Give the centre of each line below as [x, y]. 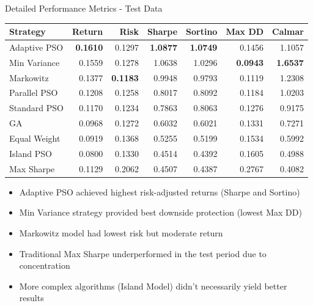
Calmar [288, 31]
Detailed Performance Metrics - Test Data [84, 8]
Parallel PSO [34, 93]
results [31, 298]
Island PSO [31, 153]
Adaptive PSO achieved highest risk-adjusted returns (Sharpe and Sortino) [160, 191]
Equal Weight [35, 138]
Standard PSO [36, 108]
